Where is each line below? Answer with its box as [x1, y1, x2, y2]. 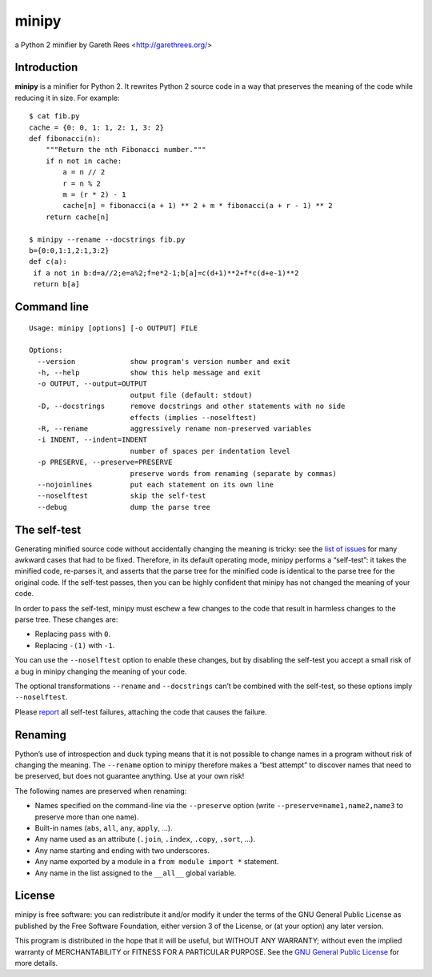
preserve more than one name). [34, 812, 139, 822]
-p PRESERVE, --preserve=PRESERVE [37, 458, 173, 467]
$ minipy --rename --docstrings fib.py [29, 234, 186, 244]
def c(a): [29, 257, 67, 266]
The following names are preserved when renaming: [14, 786, 187, 795]
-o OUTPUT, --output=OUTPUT [37, 379, 148, 388]
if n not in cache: [45, 156, 122, 166]
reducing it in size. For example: [14, 93, 120, 102]
